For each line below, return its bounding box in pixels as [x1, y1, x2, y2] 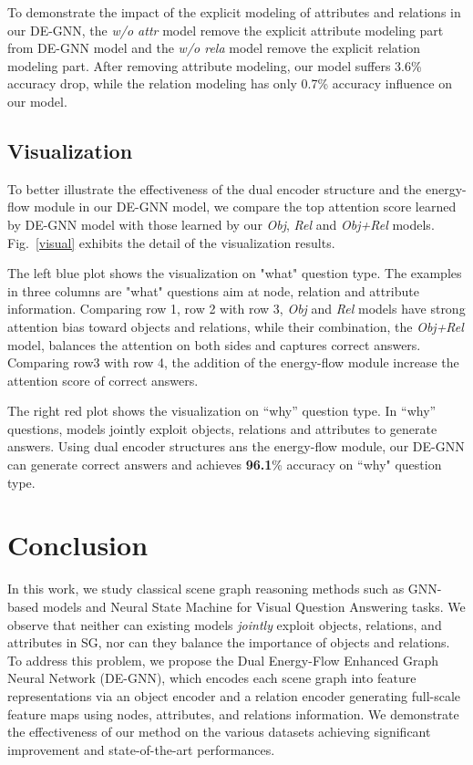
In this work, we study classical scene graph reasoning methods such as [7, 579, 405, 598]
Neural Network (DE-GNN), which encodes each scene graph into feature [7, 668, 416, 687]
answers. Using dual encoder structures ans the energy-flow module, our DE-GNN [7, 437, 465, 456]
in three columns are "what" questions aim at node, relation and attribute [7, 281, 419, 300]
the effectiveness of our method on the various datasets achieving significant [7, 722, 431, 741]
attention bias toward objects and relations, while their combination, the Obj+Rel [7, 316, 464, 336]
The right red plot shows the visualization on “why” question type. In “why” [7, 401, 437, 420]
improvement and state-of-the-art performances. [7, 739, 275, 759]
